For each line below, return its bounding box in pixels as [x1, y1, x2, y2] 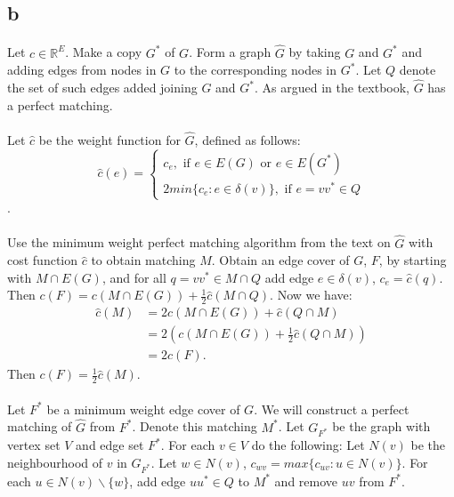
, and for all [101, 268, 166, 286]
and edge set [76, 436, 144, 454]
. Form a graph [189, 43, 272, 61]
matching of [7, 417, 72, 436]
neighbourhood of [7, 453, 103, 471]
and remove [274, 471, 338, 490]
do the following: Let [251, 436, 365, 454]
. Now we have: [270, 285, 353, 304]
